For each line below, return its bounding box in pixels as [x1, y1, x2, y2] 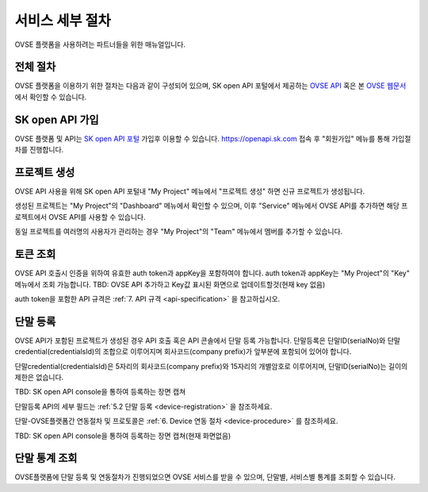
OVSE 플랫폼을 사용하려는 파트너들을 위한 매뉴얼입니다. [14, 40, 186, 49]
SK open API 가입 [14, 113, 99, 126]
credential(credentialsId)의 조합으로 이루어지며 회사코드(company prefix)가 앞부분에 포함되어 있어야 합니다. [14, 347, 352, 356]
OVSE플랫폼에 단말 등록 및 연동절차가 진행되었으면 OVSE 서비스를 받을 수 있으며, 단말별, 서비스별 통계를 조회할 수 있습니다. [14, 472, 396, 482]
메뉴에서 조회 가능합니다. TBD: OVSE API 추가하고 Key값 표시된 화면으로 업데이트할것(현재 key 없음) [14, 279, 326, 289]
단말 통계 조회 [14, 452, 78, 465]
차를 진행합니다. [14, 145, 64, 155]
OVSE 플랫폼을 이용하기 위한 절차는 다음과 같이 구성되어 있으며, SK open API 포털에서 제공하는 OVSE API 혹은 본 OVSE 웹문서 [14, 81, 407, 90]
